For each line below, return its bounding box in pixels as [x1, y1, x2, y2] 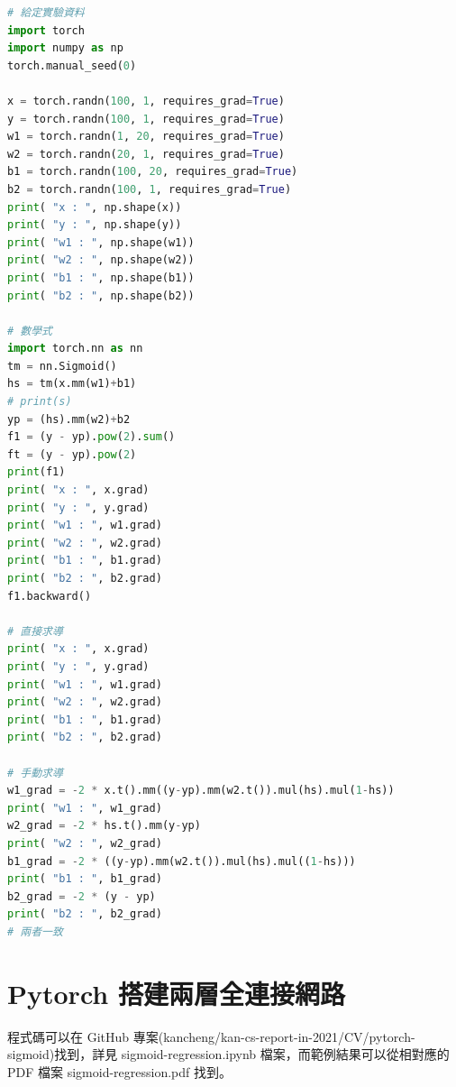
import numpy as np [7, 41, 123, 55]
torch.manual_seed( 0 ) [7, 59, 137, 72]
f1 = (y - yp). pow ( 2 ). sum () [7, 430, 176, 444]
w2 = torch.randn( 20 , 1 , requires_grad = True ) [7, 147, 285, 161]
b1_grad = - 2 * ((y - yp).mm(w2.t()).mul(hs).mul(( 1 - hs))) [7, 854, 356, 868]
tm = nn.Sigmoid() [7, 359, 117, 373]
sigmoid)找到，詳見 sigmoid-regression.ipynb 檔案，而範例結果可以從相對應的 [7, 1045, 450, 1064]
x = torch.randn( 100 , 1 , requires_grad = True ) [7, 94, 285, 107]
